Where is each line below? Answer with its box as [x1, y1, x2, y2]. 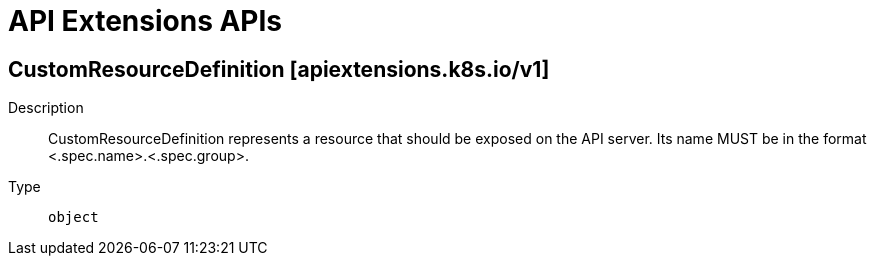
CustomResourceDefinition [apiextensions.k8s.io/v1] [8, 56, 550, 82]
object [48, 209, 99, 226]
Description [8, 99, 84, 117]
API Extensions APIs [8, 4, 283, 38]
